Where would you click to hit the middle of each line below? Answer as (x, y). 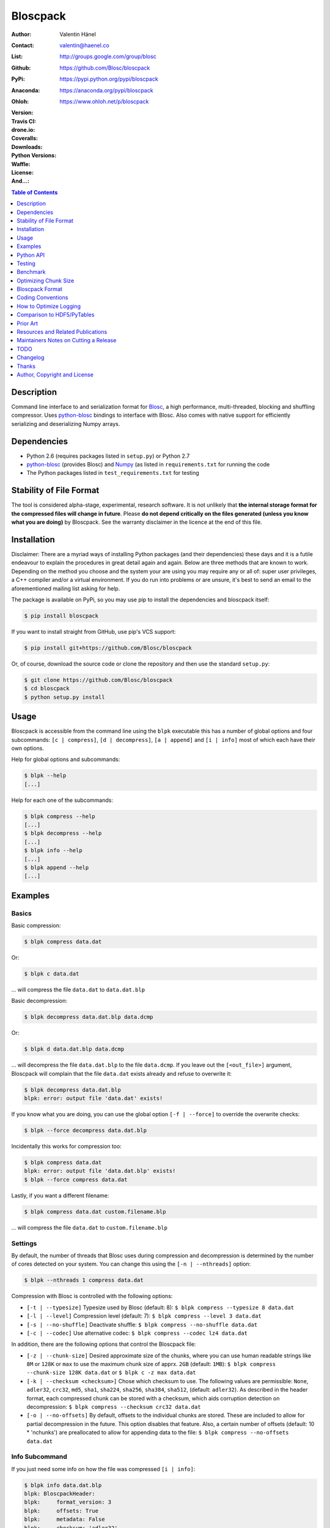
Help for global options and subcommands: (66, 759)
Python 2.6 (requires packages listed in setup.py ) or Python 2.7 (108, 456)
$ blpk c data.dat (52, 974)
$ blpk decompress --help (63, 833)
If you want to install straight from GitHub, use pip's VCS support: (94, 631)
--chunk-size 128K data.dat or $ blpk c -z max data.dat (112, 1373)
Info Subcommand (39, 1456)
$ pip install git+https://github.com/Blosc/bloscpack (108, 648)
